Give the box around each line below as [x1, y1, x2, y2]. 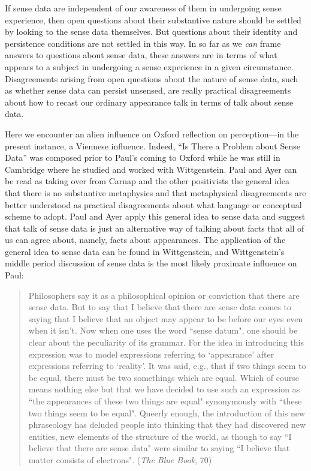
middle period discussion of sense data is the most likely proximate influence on [5, 257, 297, 269]
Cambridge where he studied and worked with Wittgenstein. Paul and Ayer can [5, 163, 297, 175]
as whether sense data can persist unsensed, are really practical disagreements [5, 84, 291, 97]
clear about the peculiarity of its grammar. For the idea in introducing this [28, 336, 304, 349]
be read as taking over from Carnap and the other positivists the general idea [5, 175, 289, 187]
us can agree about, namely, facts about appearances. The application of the [5, 233, 286, 246]
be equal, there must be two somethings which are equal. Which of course [28, 371, 299, 383]
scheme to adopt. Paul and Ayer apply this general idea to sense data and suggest [5, 210, 306, 223]
